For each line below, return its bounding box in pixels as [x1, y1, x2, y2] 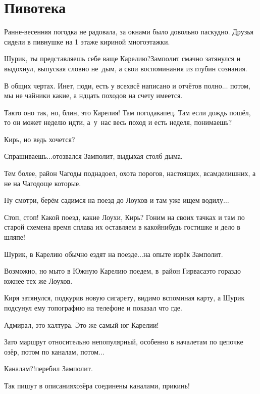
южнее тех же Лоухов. [4, 275, 73, 286]
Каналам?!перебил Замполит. [4, 363, 93, 374]
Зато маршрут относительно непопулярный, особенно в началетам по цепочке [4, 336, 243, 347]
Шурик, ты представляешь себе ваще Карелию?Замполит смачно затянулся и [4, 53, 241, 64]
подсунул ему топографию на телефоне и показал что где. [4, 302, 182, 313]
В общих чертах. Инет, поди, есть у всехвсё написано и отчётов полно [4, 80, 222, 91]
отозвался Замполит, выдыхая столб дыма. [53, 151, 183, 161]
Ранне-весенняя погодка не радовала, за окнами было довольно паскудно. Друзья [4, 26, 253, 37]
